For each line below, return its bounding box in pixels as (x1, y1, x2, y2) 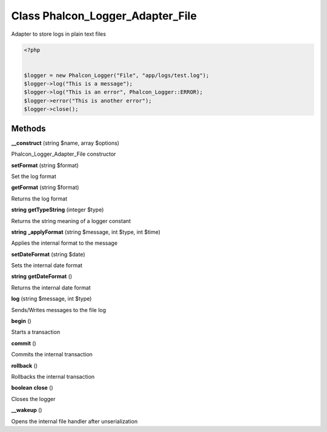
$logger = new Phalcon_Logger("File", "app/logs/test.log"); (24, 71, 210, 79)
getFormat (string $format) (11, 184, 79, 191)
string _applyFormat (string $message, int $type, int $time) (11, 228, 160, 236)
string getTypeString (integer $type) (11, 206, 104, 213)
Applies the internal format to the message (11, 239, 118, 247)
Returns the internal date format (11, 284, 91, 291)
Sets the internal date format (11, 262, 83, 269)
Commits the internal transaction (11, 351, 93, 358)
